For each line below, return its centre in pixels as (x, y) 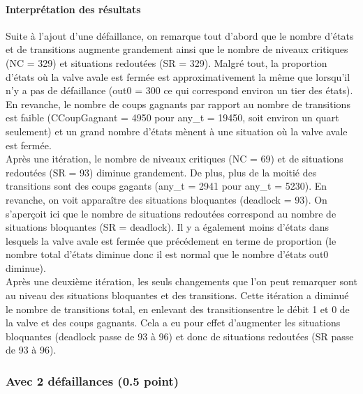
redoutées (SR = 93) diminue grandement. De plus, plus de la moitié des (161, 172)
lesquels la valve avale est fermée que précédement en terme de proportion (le (171, 240)
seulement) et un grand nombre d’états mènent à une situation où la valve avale (177, 131)
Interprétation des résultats (73, 9)
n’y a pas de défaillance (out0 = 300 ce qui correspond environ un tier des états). (179, 90)
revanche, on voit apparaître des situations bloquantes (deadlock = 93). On (166, 199)
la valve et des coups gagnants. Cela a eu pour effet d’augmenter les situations (173, 323)
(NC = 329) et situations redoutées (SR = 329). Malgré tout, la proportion (166, 62)
